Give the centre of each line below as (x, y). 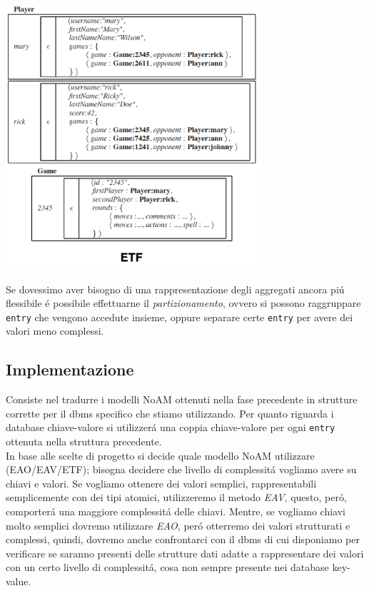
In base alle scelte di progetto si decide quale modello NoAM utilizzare (160, 455)
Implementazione (70, 369)
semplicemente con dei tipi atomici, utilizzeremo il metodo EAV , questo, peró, (176, 497)
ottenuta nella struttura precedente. (84, 441)
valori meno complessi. (55, 331)
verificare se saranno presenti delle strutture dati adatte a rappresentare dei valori (185, 553)
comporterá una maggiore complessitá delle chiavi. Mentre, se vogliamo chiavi (176, 511)
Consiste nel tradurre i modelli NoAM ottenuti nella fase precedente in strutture (182, 399)
